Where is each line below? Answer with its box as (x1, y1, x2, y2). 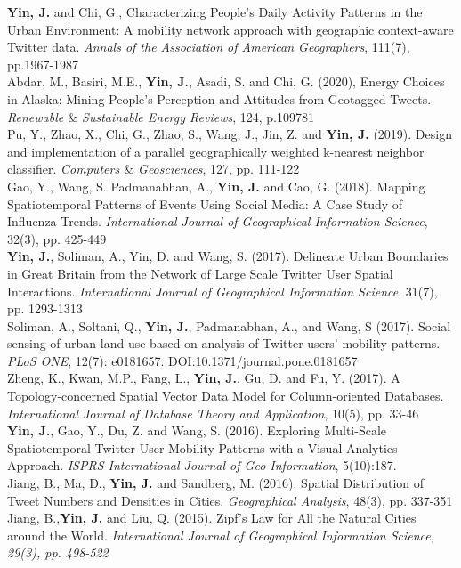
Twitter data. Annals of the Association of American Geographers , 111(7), (7, 37, 410, 56)
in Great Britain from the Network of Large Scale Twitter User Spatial (7, 264, 393, 282)
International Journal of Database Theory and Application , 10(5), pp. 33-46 (7, 403, 419, 422)
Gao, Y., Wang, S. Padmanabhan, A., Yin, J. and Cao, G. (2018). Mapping (7, 176, 425, 195)
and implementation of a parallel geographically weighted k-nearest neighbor (7, 142, 425, 160)
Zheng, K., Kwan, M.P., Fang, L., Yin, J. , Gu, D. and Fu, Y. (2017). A (7, 369, 400, 387)
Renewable (7, 107, 64, 126)
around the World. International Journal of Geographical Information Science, (7, 525, 435, 544)
